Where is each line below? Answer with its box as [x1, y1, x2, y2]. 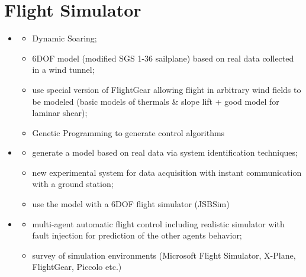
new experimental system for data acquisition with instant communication [32, 166, 302, 178]
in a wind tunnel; [32, 63, 95, 76]
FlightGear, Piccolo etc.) [32, 260, 122, 273]
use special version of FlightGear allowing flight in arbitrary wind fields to [32, 83, 301, 95]
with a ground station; [32, 178, 114, 190]
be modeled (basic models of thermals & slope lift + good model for [32, 95, 279, 107]
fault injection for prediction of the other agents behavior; [32, 229, 242, 241]
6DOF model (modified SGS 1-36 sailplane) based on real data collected [32, 51, 294, 64]
